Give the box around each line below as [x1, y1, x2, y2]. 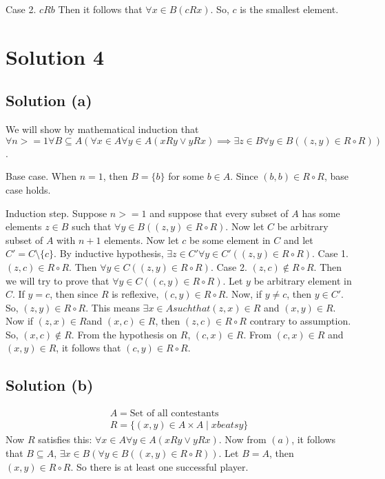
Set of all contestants [129, 409, 219, 419]
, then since [50, 287, 98, 301]
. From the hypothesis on [71, 327, 178, 341]
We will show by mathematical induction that [6, 122, 199, 136]
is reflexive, [112, 287, 159, 301]
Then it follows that [58, 2, 143, 16]
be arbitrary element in [253, 273, 352, 287]
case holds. [6, 182, 51, 196]
